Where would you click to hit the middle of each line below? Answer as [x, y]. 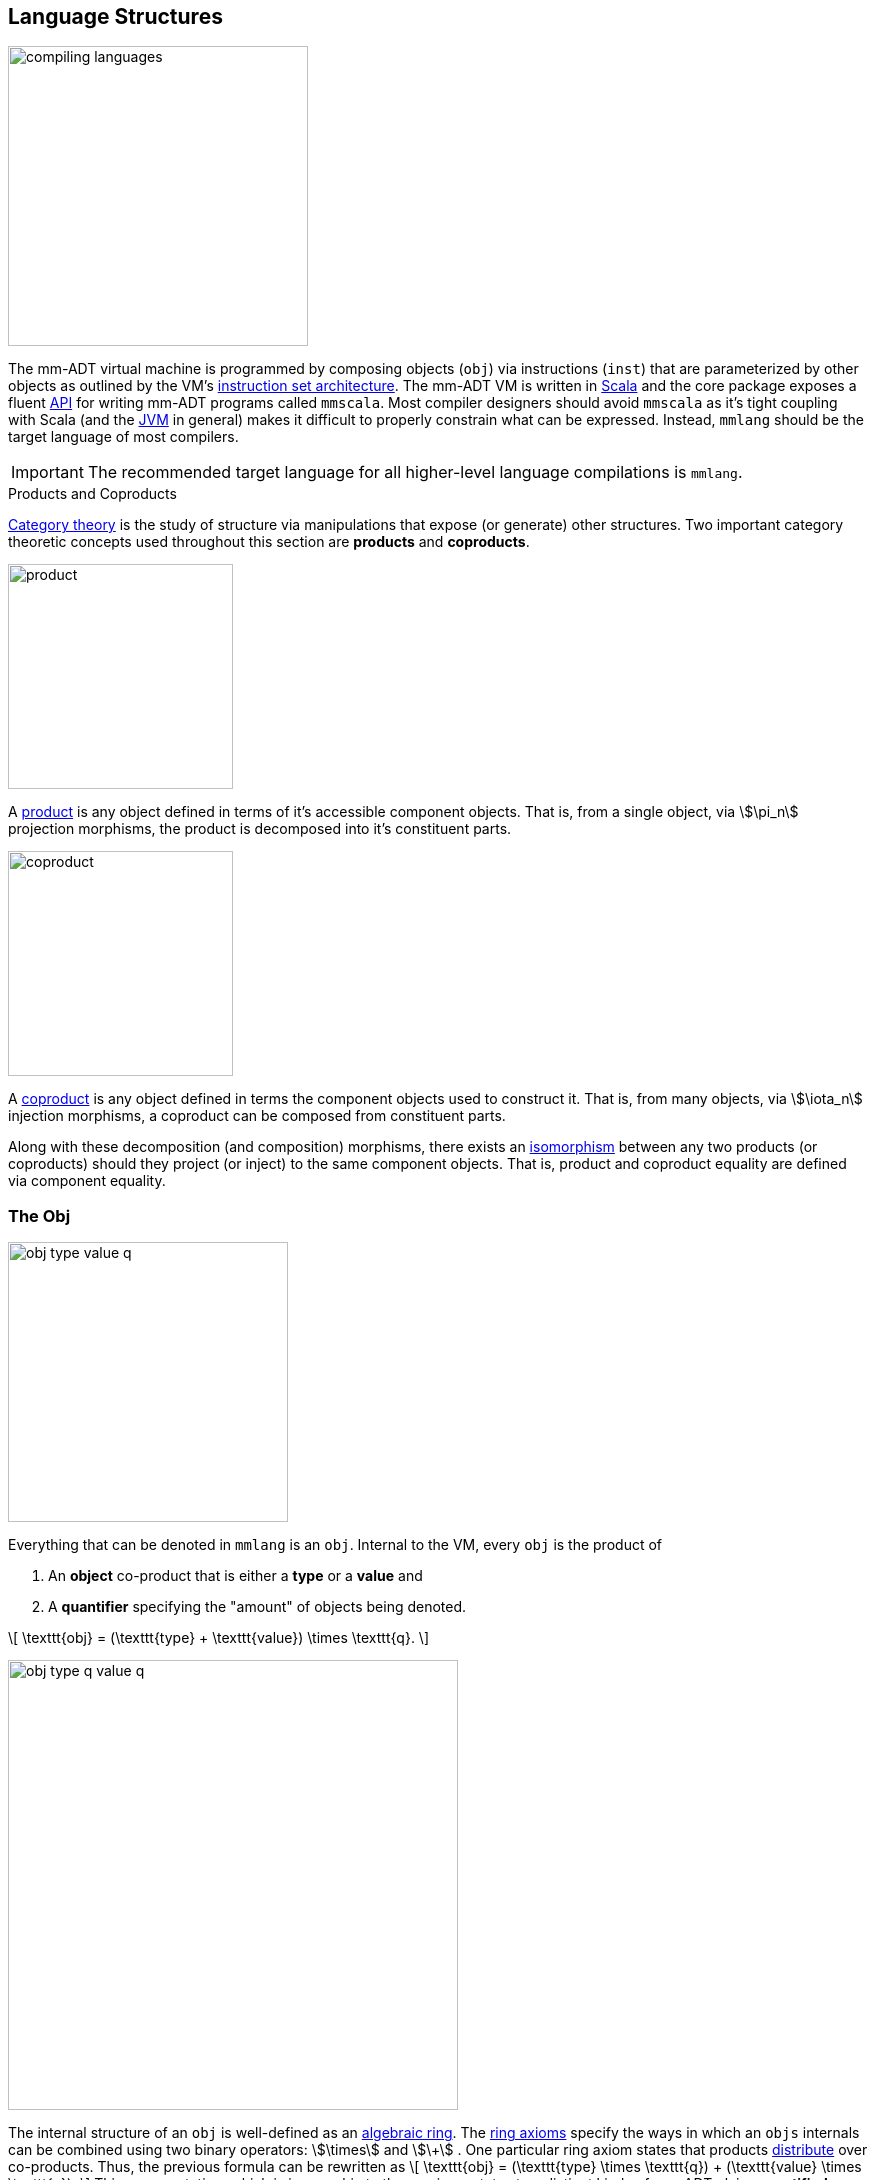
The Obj [39, 1215]
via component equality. [87, 1181]
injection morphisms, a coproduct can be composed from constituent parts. [257, 1116]
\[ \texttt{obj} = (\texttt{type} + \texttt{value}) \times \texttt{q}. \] [218, 1638]
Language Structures [115, 16]
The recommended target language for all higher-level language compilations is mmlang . [415, 472]
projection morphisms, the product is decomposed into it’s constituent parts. [260, 829]
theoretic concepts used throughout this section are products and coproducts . [269, 542]
